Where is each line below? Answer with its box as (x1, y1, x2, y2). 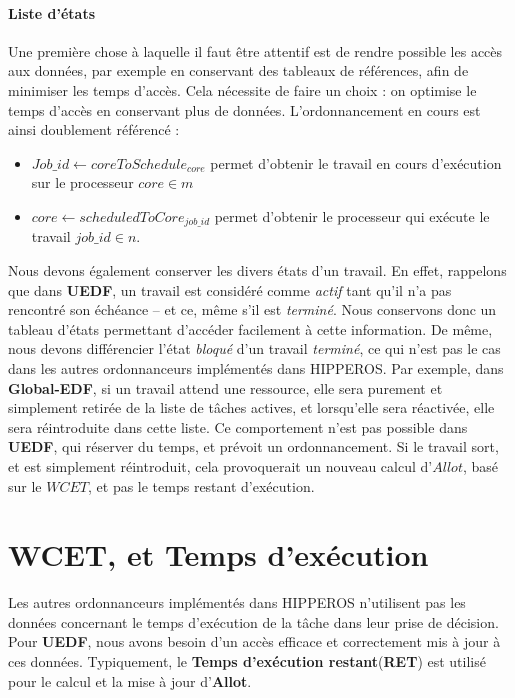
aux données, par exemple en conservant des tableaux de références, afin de (8, 60, 469, 81)
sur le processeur (31, 172, 134, 193)
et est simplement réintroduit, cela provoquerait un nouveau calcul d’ (8, 455, 433, 476)
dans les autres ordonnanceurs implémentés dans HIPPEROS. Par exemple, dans (8, 357, 504, 378)
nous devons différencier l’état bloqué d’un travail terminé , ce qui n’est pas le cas (8, 338, 501, 359)
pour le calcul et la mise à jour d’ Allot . (8, 670, 252, 691)
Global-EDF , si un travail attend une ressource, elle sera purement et (8, 377, 443, 398)
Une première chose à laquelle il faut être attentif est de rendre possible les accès (8, 40, 503, 61)
